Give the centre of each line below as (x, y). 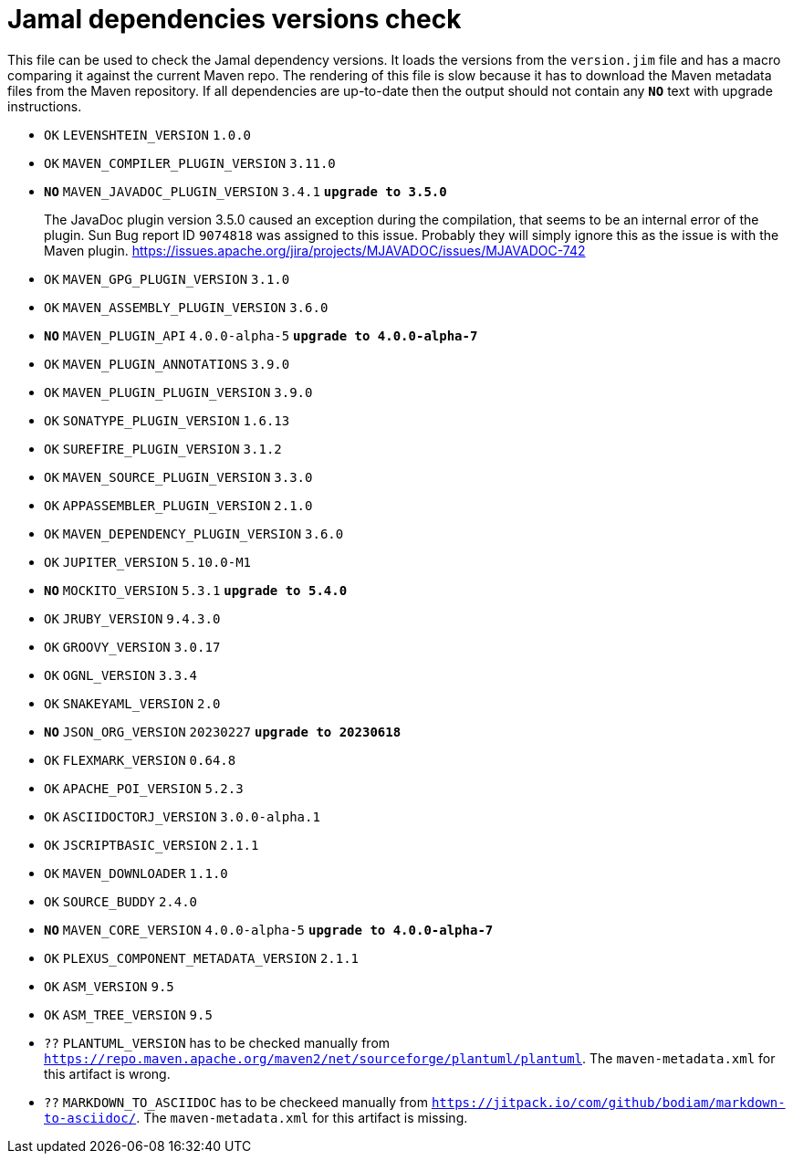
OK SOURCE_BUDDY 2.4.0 (121, 901)
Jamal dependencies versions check (235, 19)
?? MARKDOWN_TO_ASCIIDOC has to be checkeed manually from (236, 1102)
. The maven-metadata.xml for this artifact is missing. (302, 1117)
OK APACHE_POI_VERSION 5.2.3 (144, 788)
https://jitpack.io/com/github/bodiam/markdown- (608, 1102)
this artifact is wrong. (107, 1073)
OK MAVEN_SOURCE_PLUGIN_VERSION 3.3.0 (178, 477)
